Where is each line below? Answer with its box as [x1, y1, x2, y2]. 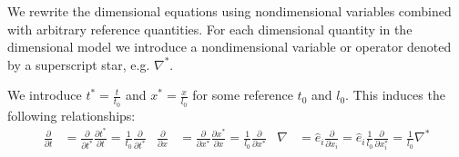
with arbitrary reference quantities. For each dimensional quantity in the [7, 19, 413, 38]
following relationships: [7, 105, 136, 124]
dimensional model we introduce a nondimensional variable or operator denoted [7, 37, 452, 56]
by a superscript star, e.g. [7, 54, 150, 74]
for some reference [192, 85, 293, 104]
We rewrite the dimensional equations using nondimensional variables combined [7, 2, 452, 20]
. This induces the [345, 85, 445, 104]
